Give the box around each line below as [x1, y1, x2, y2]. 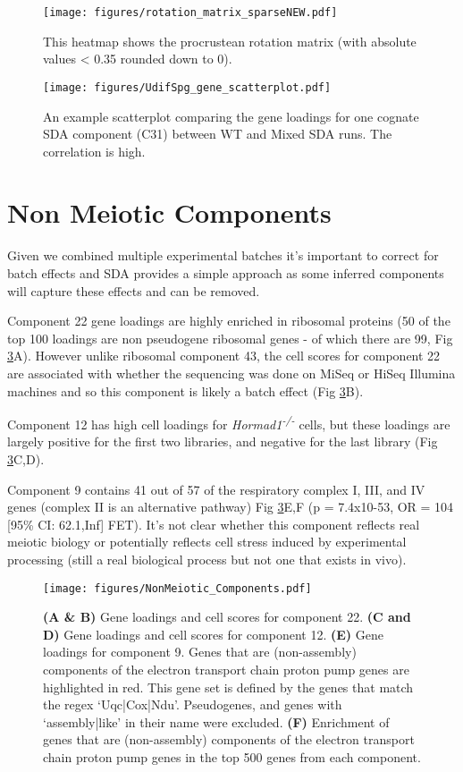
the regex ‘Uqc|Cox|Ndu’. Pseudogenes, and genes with [43, 695, 342, 714]
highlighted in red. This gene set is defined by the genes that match [43, 677, 414, 696]
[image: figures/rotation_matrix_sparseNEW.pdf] [43, 6, 338, 19]
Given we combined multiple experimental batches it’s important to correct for [7, 246, 439, 265]
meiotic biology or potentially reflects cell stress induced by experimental [7, 532, 407, 551]
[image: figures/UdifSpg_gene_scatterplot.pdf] [43, 81, 332, 94]
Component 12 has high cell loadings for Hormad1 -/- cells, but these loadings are [7, 412, 450, 433]
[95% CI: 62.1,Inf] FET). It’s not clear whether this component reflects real [7, 514, 420, 533]
